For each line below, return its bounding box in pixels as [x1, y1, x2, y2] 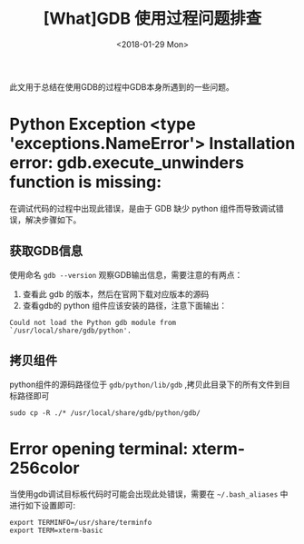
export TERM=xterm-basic [9, 526, 103, 536]
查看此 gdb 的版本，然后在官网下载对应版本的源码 [22, 288, 210, 300]
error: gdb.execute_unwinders [9, 153, 245, 173]
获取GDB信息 [9, 243, 83, 259]
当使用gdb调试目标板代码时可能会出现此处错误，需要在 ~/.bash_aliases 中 [9, 489, 289, 499]
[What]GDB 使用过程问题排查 [43, 8, 262, 29]
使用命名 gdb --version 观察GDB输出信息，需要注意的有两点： [9, 269, 243, 280]
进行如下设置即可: [9, 500, 76, 511]
